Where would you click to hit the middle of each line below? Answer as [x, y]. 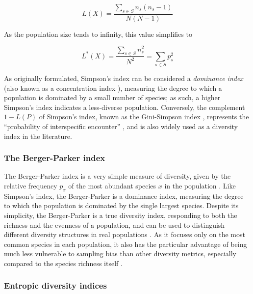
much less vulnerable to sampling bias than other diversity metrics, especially [120, 254]
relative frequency [31, 186]
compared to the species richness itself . [63, 263]
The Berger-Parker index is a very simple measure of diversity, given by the [117, 176]
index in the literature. [38, 136]
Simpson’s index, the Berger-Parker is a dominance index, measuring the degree [124, 196]
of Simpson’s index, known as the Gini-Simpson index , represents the [144, 117]
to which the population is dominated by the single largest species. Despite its [121, 205]
